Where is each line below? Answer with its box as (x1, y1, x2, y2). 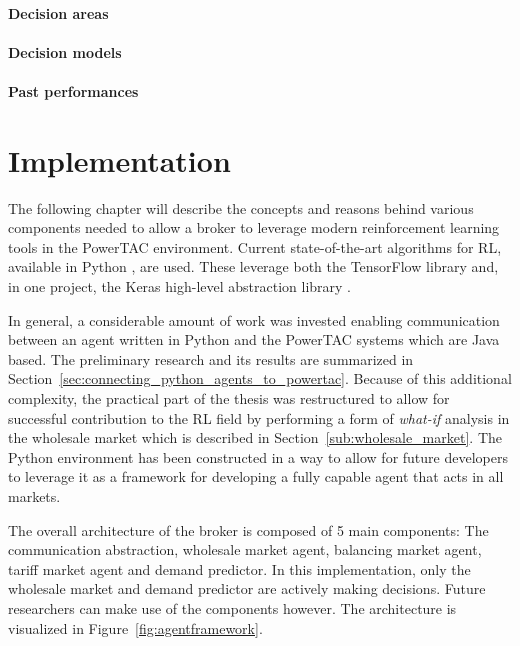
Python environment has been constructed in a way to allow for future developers (8, 446, 508, 467)
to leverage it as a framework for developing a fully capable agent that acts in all (8, 466, 504, 487)
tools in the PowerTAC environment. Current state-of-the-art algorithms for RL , (8, 236, 502, 257)
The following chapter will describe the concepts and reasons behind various (8, 197, 474, 218)
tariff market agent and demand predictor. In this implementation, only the (8, 558, 471, 579)
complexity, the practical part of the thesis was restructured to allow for (8, 388, 450, 409)
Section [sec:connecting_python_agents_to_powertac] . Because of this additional (8, 368, 512, 389)
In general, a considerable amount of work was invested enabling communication (8, 309, 500, 330)
